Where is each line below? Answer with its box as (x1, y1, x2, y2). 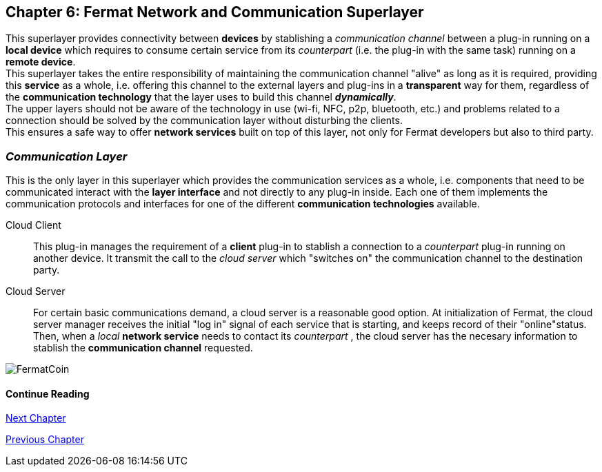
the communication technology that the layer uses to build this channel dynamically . (6, 91, 397, 103)
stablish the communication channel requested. (33, 342, 253, 354)
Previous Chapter (6, 433, 84, 446)
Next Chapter (6, 412, 66, 424)
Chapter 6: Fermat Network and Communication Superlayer (6, 3, 424, 21)
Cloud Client (6, 219, 61, 232)
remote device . (6, 56, 76, 68)
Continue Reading (6, 387, 90, 400)
